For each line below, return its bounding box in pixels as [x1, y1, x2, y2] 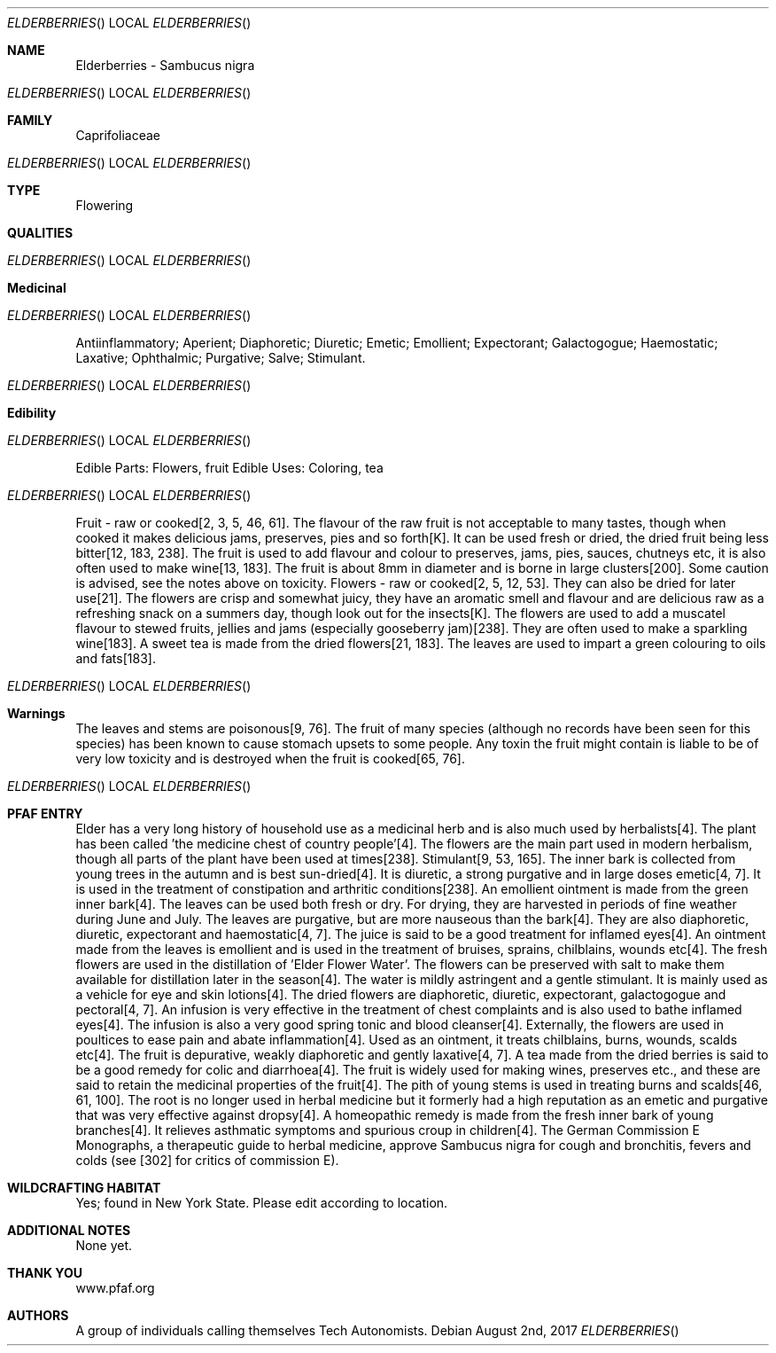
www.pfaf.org [75, 1280, 155, 1295]
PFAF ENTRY [7, 806, 83, 821]
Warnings [7, 706, 66, 721]
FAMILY [7, 113, 53, 128]
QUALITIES [7, 225, 74, 240]
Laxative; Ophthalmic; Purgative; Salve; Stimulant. [75, 350, 366, 365]
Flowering [75, 198, 134, 213]
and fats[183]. [75, 651, 156, 666]
